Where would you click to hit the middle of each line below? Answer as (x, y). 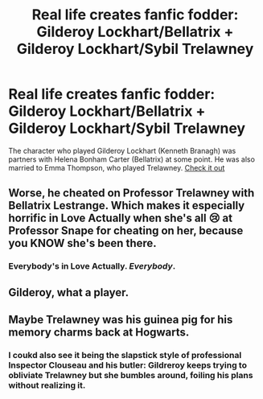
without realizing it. (47, 385)
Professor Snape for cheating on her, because (126, 231)
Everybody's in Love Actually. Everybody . (92, 266)
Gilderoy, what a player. (69, 292)
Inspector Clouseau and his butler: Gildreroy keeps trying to (128, 365)
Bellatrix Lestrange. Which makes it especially (127, 206)
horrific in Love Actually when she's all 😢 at (121, 218)
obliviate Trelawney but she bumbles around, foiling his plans (131, 375)
